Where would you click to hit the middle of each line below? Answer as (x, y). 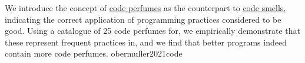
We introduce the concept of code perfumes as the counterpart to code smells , (145, 8)
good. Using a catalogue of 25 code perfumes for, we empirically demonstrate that (153, 31)
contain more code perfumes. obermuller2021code (94, 53)
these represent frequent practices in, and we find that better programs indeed (146, 42)
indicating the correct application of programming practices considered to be (143, 19)
